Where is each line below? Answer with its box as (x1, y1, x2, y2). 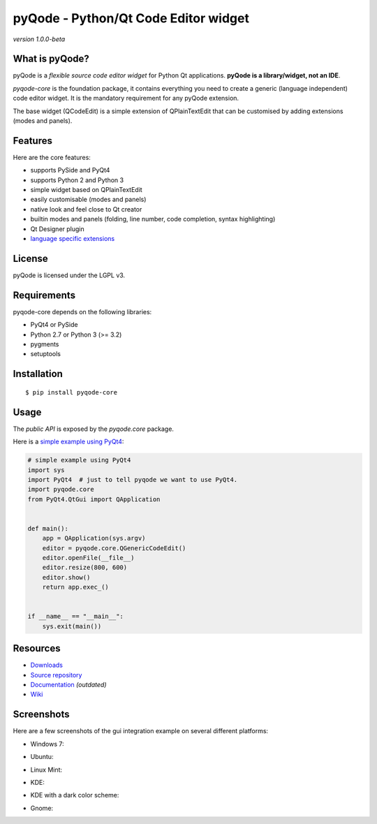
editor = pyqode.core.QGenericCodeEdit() (42, 544, 186, 552)
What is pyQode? (13, 53, 90, 65)
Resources (13, 642, 61, 654)
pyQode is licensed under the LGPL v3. (13, 271, 126, 279)
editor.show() (42, 573, 91, 581)
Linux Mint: (30, 765, 63, 774)
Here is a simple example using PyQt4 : (13, 437, 124, 446)
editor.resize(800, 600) (42, 564, 128, 572)
